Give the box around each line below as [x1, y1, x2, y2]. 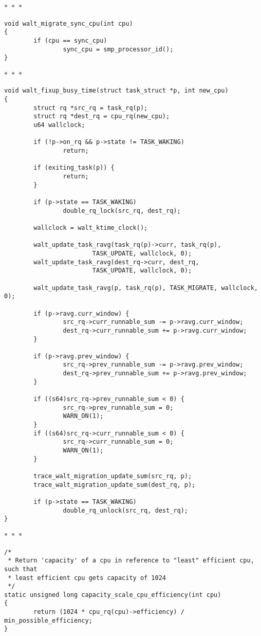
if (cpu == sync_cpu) [33, 37, 107, 44]
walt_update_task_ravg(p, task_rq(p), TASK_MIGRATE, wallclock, [33, 284, 258, 292]
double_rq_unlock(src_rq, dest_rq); [63, 506, 188, 514]
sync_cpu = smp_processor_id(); [63, 45, 174, 53]
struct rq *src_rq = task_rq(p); [33, 104, 148, 112]
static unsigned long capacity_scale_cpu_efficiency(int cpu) [4, 591, 221, 598]
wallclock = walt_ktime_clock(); [33, 224, 148, 231]
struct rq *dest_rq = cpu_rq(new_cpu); [33, 113, 170, 120]
